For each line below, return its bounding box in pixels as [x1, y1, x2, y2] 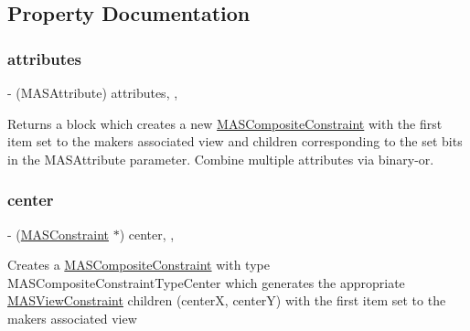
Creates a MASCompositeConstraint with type [7, 255, 270, 274]
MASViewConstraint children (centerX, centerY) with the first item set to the [7, 291, 446, 310]
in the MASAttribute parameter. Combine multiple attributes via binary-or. [7, 149, 434, 168]
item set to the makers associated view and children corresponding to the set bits [7, 132, 463, 151]
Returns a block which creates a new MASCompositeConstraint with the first [7, 113, 443, 133]
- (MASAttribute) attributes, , [7, 83, 178, 101]
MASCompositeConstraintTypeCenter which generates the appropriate [7, 272, 405, 292]
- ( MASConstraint [7, 224, 109, 243]
